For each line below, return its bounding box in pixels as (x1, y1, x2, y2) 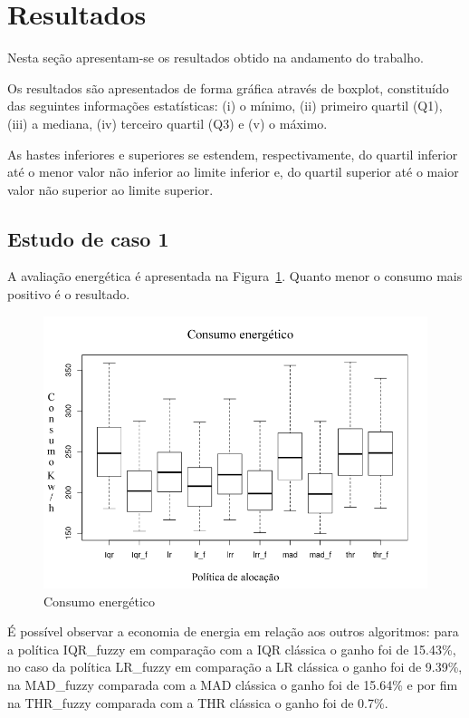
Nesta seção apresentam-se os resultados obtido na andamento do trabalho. (7, 48, 424, 67)
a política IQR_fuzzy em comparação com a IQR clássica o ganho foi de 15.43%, (7, 639, 456, 658)
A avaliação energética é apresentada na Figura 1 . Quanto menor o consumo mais (7, 267, 463, 286)
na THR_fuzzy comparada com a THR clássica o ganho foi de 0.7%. (7, 693, 388, 712)
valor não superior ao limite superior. (7, 179, 214, 199)
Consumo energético (43, 591, 155, 610)
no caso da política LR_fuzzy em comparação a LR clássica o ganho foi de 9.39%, (7, 657, 463, 676)
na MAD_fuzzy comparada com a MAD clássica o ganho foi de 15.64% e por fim (7, 675, 458, 694)
